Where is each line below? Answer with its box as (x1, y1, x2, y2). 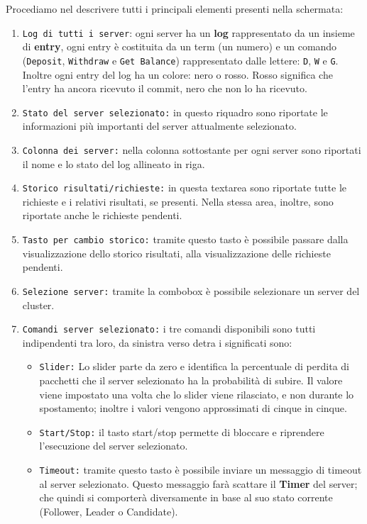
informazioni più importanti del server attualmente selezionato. (22, 118, 297, 133)
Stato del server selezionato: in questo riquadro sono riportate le (22, 104, 328, 119)
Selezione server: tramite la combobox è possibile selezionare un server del (22, 283, 360, 298)
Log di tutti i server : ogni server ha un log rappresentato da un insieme (22, 25, 355, 40)
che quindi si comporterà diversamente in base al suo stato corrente (39, 490, 333, 505)
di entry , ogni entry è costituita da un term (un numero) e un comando (22, 39, 337, 54)
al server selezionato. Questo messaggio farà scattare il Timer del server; (39, 476, 358, 491)
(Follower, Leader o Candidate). (39, 503, 178, 518)
